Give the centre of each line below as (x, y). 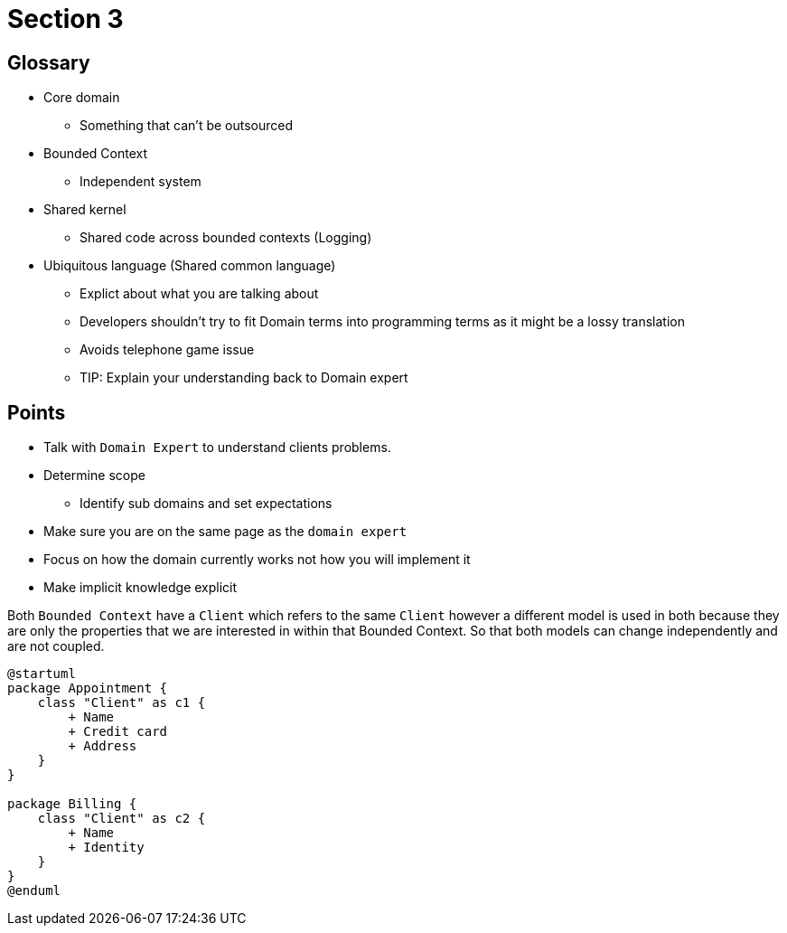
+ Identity (106, 848)
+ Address (103, 746)
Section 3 (66, 19)
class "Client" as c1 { (122, 703)
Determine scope (94, 476)
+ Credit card (118, 732)
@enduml (34, 891)
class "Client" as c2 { (122, 819)
